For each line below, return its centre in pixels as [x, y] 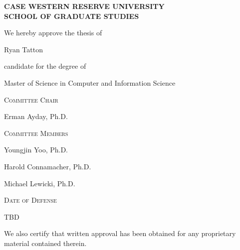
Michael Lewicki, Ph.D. [40, 183]
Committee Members [36, 133]
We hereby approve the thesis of [53, 33]
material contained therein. [45, 243]
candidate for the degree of [45, 66]
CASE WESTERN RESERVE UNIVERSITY [84, 6]
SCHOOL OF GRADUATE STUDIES [72, 16]
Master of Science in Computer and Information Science [90, 82]
